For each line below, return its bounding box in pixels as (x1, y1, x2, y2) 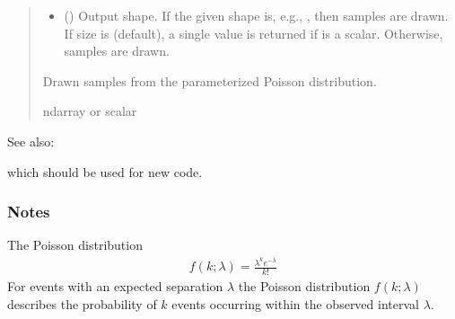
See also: (7, 131, 55, 150)
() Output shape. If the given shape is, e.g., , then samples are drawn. (64, 6, 449, 24)
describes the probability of (7, 294, 157, 313)
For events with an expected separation (7, 276, 223, 295)
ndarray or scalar (42, 102, 137, 120)
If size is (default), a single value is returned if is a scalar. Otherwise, (64, 23, 443, 42)
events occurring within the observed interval (171, 294, 419, 313)
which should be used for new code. (7, 162, 203, 181)
